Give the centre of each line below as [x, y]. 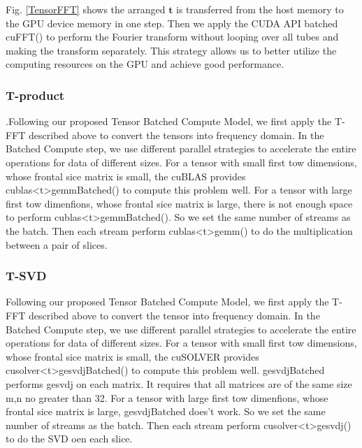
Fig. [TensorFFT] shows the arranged [86, 9]
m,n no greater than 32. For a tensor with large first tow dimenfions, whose [167, 397]
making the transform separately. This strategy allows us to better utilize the [171, 50]
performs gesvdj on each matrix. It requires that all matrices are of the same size [179, 383]
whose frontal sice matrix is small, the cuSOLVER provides [132, 356]
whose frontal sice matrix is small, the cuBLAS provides [126, 176]
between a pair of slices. [57, 244]
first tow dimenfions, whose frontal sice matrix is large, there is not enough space [179, 203]
